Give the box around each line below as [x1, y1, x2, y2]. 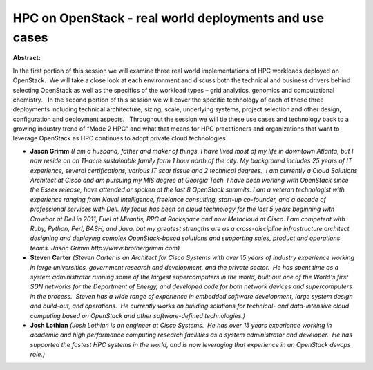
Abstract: [12, 54, 41, 62]
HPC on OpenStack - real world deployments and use [12, 10, 325, 26]
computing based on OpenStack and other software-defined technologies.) [30, 311, 245, 320]
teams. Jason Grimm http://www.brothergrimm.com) [30, 243, 180, 252]
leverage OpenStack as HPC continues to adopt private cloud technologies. [12, 134, 228, 142]
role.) [30, 350, 46, 359]
